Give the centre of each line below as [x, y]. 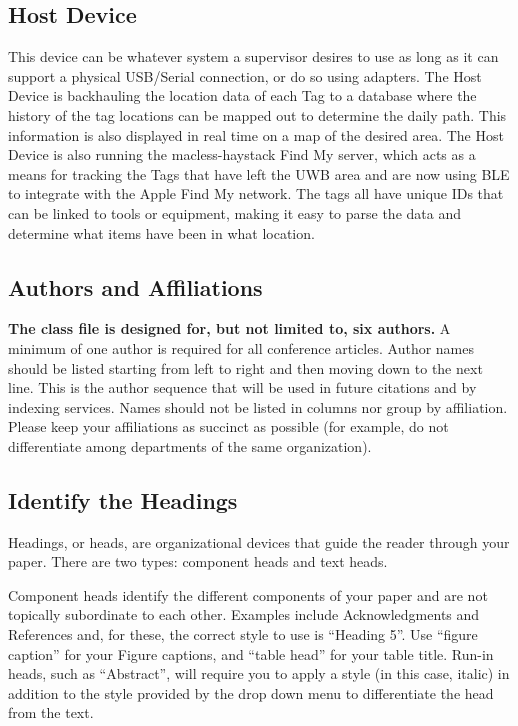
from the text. [51, 712]
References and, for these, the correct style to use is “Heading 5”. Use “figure [243, 634]
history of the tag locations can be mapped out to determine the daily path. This [257, 114]
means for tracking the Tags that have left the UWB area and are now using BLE [259, 173]
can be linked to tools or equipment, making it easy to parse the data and [234, 212]
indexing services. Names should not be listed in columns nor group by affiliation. [258, 406]
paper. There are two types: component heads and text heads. [198, 561]
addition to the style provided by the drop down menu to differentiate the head [251, 692]
